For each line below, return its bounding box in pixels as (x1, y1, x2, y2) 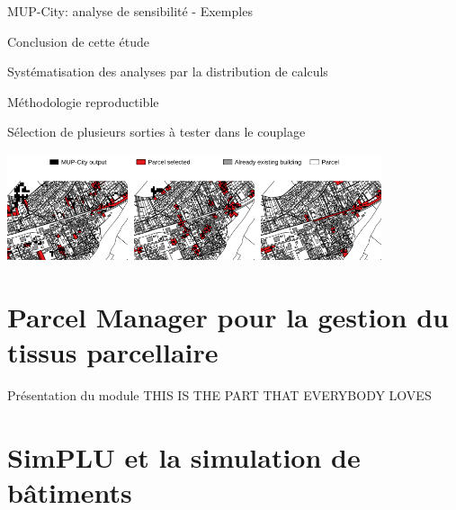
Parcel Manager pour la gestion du (7, 298, 449, 335)
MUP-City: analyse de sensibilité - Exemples (7, 2, 253, 20)
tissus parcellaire (7, 333, 219, 370)
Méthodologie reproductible (7, 92, 159, 111)
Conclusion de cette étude (7, 31, 149, 50)
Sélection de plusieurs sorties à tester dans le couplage (7, 122, 306, 141)
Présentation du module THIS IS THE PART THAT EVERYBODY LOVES (7, 385, 432, 404)
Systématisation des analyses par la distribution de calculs (7, 62, 328, 81)
